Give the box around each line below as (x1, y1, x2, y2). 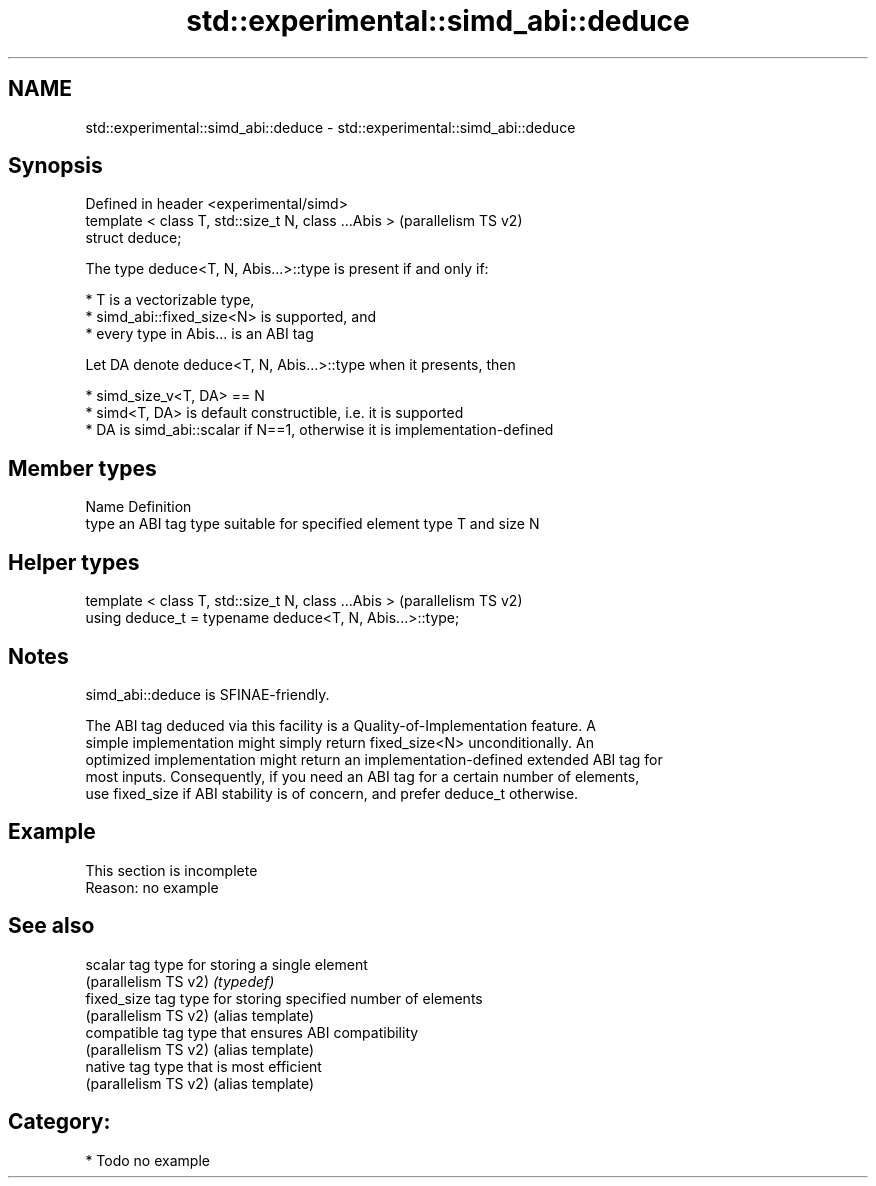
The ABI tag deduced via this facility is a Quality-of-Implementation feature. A (85, 716, 596, 734)
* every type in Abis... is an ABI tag (85, 325, 314, 343)
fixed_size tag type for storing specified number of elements (85, 989, 483, 1007)
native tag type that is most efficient (85, 1057, 322, 1075)
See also (8, 913, 95, 939)
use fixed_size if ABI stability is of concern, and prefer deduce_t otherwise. (85, 784, 579, 802)
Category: (8, 1109, 111, 1135)
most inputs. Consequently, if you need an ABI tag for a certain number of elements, (85, 767, 640, 785)
